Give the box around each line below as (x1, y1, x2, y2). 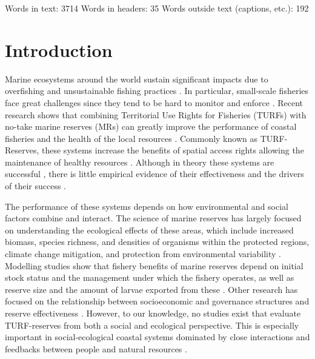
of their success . (5, 180, 66, 192)
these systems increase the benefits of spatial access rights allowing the (42, 144, 304, 156)
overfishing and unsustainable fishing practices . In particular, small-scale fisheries (5, 84, 309, 97)
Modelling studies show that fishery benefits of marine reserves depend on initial (5, 259, 303, 272)
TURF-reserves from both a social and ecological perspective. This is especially (5, 318, 299, 331)
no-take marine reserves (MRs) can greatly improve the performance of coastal (5, 120, 297, 133)
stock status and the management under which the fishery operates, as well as (5, 271, 294, 284)
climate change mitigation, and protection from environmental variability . (5, 247, 281, 260)
